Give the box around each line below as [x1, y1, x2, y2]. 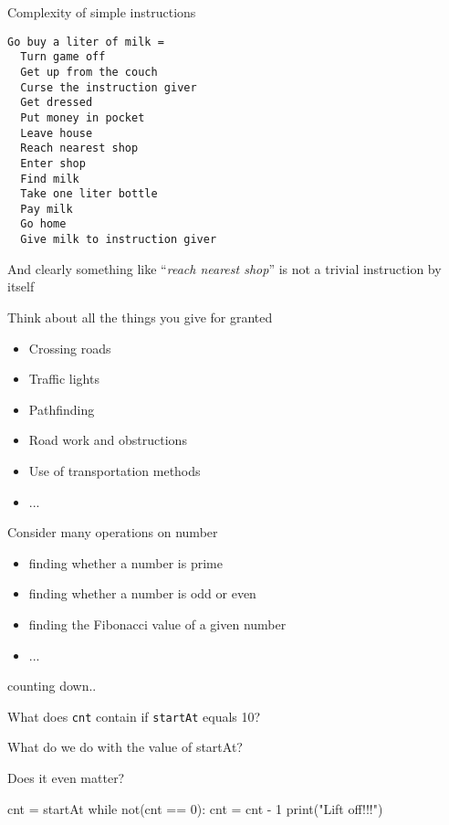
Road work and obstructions [28, 430, 187, 450]
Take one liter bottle [20, 187, 158, 201]
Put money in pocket [20, 111, 145, 124]
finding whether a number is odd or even [28, 584, 256, 603]
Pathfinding [28, 399, 95, 418]
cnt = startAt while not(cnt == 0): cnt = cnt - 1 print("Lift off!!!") [7, 799, 383, 818]
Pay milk [20, 202, 73, 216]
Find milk [20, 172, 79, 185]
